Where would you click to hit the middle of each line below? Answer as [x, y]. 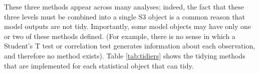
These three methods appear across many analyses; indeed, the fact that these [124, 6]
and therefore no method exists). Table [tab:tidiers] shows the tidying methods [125, 55]
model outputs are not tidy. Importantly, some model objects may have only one [128, 26]
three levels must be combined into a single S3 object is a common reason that [125, 16]
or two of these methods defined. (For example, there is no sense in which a [120, 36]
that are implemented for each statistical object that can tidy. [99, 65]
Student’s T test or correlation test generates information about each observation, [130, 46]
